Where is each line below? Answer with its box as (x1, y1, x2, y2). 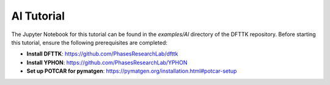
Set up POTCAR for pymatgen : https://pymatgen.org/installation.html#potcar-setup (26, 67, 237, 75)
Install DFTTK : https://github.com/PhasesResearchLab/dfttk (26, 50, 178, 57)
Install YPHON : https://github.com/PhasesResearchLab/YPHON (26, 59, 188, 66)
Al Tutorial (11, 9, 65, 23)
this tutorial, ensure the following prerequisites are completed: (11, 39, 168, 46)
